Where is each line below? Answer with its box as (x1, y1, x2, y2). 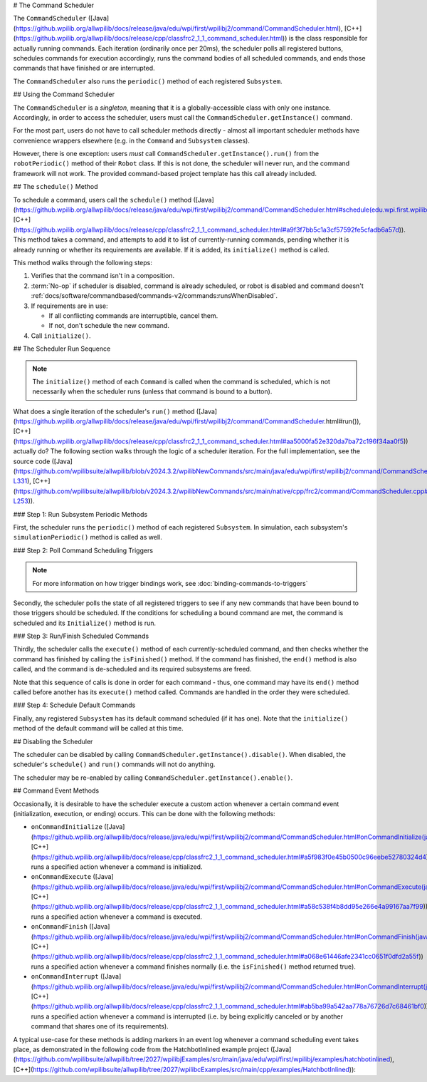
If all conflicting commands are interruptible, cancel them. (48, 311, 218, 320)
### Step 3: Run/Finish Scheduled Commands (13, 632, 149, 641)
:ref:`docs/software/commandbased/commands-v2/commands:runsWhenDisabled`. (31, 292, 278, 300)
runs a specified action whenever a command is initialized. (31, 862, 203, 871)
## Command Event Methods (13, 786, 100, 795)
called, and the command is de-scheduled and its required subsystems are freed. (13, 665, 252, 674)
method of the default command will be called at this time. (13, 724, 184, 733)
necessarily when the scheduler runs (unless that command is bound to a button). (32, 387, 273, 396)
